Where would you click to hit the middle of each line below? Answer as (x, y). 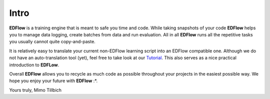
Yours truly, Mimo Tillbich (35, 90)
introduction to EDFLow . (34, 65)
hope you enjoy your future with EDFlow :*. (53, 81)
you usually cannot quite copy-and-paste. (52, 42)
